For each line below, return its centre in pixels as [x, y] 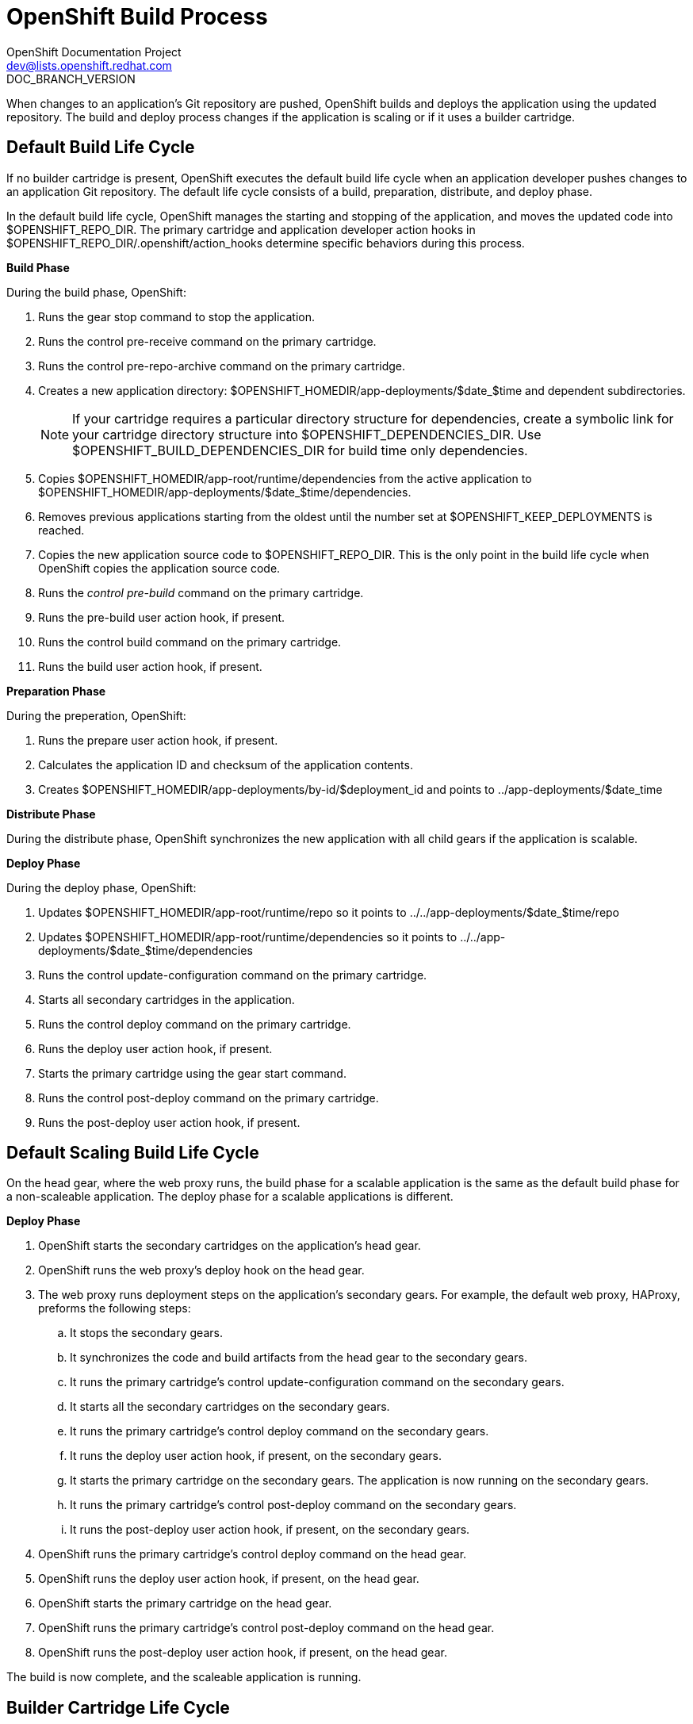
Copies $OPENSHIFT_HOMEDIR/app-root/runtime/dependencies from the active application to [285, 478]
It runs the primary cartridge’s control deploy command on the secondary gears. [279, 1431]
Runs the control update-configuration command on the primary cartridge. [233, 975]
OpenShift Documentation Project [94, 52]
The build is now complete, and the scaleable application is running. [184, 1677]
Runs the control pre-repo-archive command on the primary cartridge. [222, 366]
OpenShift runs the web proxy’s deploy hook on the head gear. [201, 1270]
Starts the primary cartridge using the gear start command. [192, 1073]
